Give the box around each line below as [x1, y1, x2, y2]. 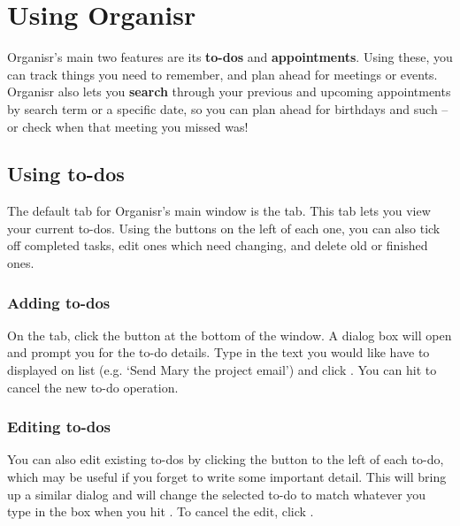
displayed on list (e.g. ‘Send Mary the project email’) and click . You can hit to [7, 361, 437, 379]
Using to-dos [7, 160, 125, 187]
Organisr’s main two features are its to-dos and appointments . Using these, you [7, 48, 453, 66]
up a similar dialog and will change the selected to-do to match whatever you [7, 484, 426, 503]
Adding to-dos [7, 291, 111, 313]
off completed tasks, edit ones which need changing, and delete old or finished [7, 236, 428, 255]
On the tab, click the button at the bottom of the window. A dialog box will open [7, 325, 452, 344]
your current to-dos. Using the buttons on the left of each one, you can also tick [7, 218, 441, 237]
